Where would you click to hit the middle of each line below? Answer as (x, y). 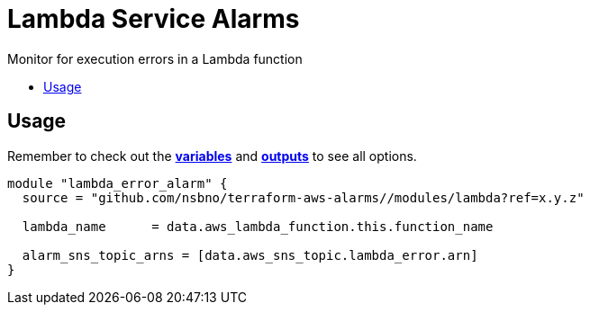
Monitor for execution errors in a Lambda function (155, 58)
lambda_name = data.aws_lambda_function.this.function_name (258, 226)
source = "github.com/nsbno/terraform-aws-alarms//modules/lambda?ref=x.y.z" (303, 197)
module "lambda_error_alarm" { (118, 183)
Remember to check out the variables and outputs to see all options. (212, 156)
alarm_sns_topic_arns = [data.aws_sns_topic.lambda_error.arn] (250, 255)
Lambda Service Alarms (154, 19)
